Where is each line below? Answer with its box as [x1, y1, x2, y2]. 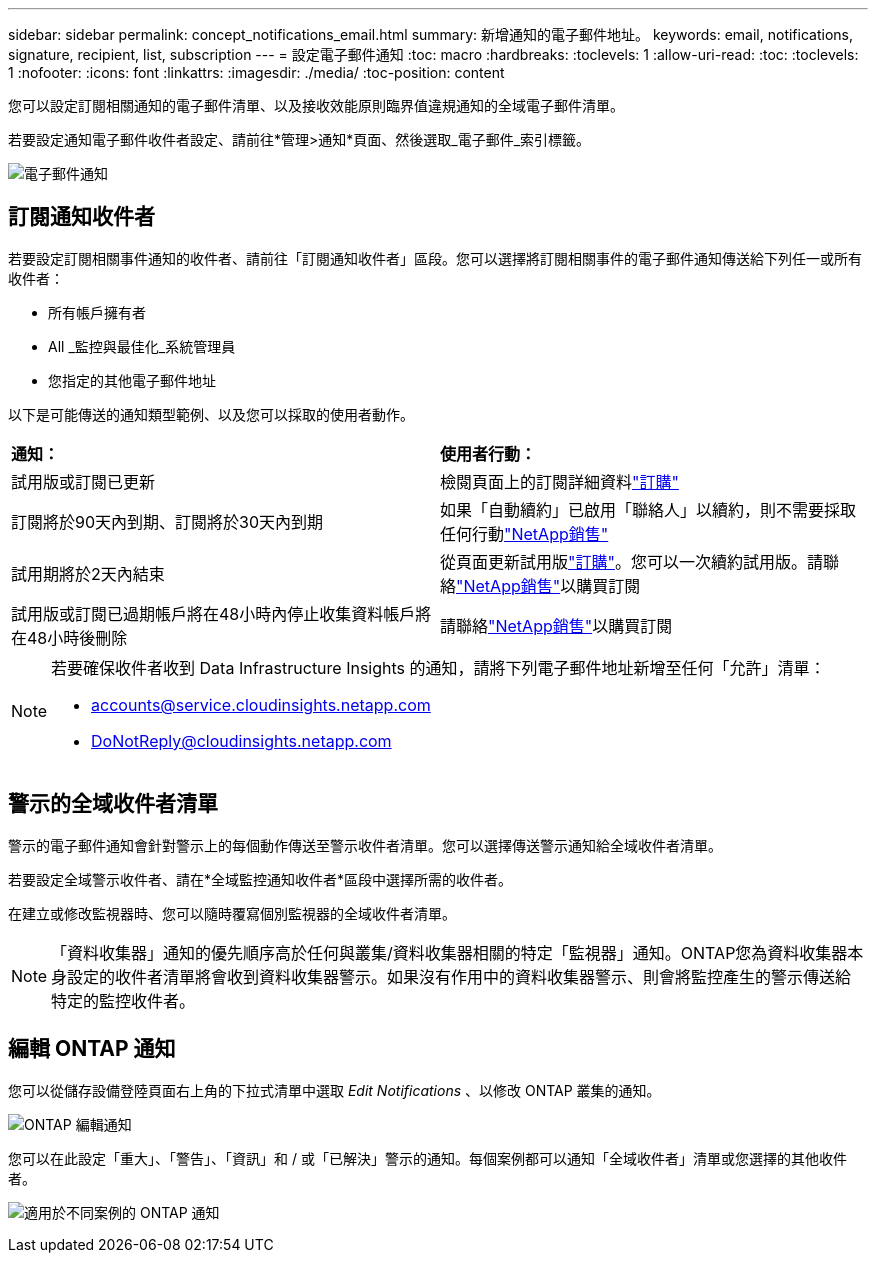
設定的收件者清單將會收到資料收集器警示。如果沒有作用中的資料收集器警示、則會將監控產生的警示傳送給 [67, 966, 852, 987]
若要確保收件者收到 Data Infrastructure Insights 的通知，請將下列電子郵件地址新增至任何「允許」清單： [51, 657, 826, 678]
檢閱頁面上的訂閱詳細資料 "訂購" [440, 471, 679, 492]
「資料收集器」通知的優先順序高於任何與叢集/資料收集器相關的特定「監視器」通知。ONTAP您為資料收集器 [51, 942, 848, 963]
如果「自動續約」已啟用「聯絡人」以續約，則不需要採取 [440, 499, 857, 520]
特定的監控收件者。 [51, 990, 196, 1011]
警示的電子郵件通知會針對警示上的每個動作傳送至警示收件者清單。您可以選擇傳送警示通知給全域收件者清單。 [8, 836, 722, 854]
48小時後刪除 [27, 627, 128, 648]
